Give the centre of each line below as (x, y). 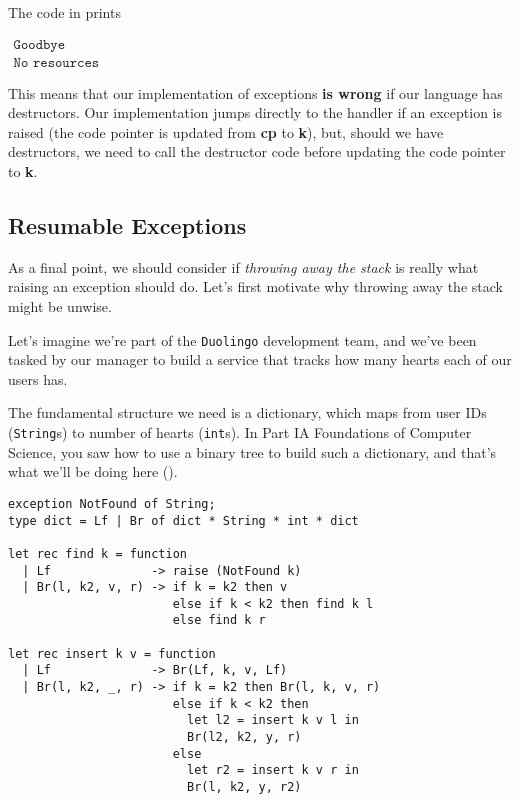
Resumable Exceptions (127, 225)
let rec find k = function (97, 553)
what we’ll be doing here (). (93, 471)
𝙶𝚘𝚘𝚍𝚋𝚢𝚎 (39, 44)
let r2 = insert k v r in (272, 770)
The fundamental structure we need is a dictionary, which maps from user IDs (247, 412)
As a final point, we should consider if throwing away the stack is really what (243, 266)
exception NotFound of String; (112, 503)
